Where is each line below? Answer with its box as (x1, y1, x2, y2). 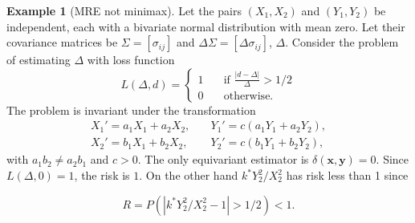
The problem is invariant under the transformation (6, 101, 256, 118)
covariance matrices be (6, 34, 118, 51)
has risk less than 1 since (286, 167, 409, 184)
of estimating (6, 51, 71, 68)
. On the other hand (139, 167, 238, 184)
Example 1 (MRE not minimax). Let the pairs (6, 2, 242, 18)
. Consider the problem (285, 34, 399, 51)
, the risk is (74, 167, 130, 184)
